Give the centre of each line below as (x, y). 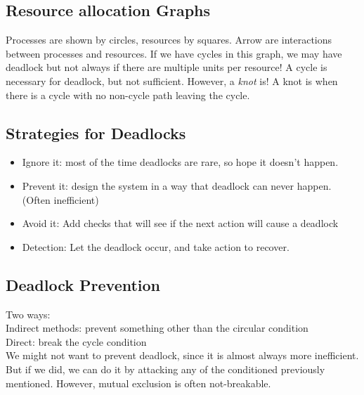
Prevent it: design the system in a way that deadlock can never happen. (177, 185)
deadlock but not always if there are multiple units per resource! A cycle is (167, 67)
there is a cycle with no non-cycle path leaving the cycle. (128, 95)
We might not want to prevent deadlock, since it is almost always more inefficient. (182, 355)
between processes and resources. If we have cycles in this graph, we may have (174, 53)
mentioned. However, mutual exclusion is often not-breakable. (138, 383)
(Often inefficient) (60, 199)
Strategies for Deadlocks (96, 132)
